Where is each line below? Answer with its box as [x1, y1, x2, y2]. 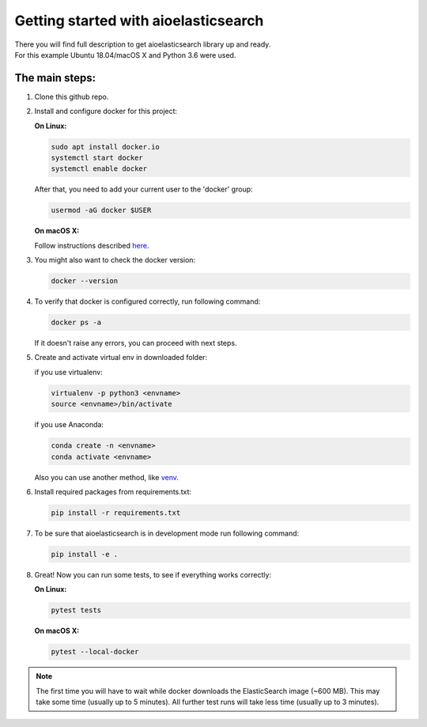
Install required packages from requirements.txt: [34, 487, 192, 496]
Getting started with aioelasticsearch [14, 12, 264, 29]
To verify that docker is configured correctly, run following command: [34, 297, 261, 306]
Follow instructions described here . [34, 240, 149, 250]
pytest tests [51, 606, 102, 615]
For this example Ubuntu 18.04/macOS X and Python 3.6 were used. [14, 50, 236, 59]
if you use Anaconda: [34, 420, 104, 430]
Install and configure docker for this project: [34, 107, 178, 116]
